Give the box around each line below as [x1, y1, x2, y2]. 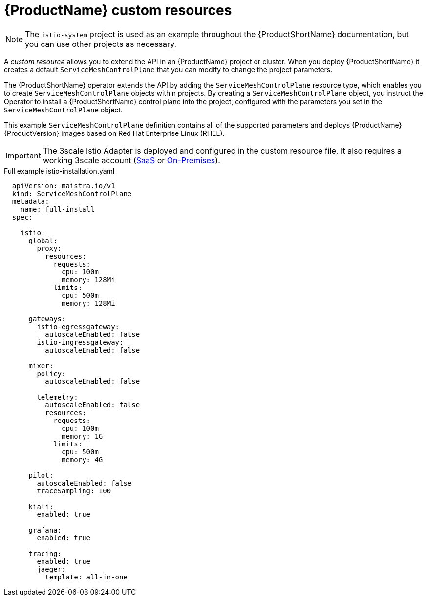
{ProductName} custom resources [4, 2, 232, 19]
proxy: [37, 244, 62, 252]
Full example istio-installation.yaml [4, 166, 115, 175]
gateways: [28, 314, 66, 323]
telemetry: [37, 393, 78, 401]
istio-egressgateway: [37, 322, 120, 331]
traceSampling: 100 [37, 487, 111, 495]
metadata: [12, 197, 49, 205]
